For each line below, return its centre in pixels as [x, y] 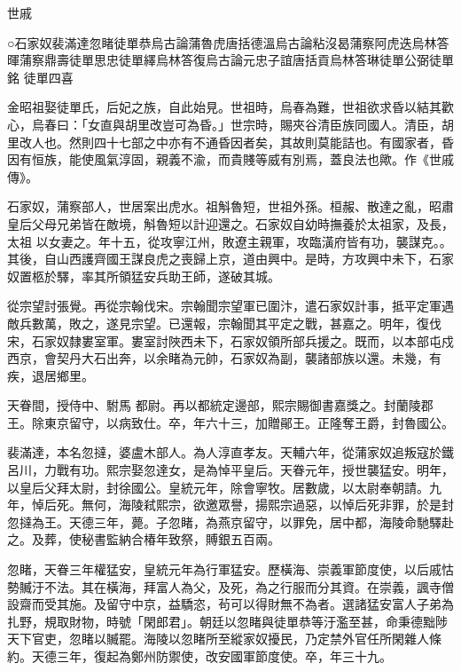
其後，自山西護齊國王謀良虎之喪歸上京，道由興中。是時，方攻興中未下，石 [224, 259]
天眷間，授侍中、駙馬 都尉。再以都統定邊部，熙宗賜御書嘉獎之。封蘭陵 [214, 405]
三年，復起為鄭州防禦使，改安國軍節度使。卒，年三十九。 [224, 656]
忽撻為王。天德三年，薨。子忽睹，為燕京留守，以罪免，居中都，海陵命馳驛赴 [230, 521]
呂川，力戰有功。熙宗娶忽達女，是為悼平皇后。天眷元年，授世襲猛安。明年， [230, 470]
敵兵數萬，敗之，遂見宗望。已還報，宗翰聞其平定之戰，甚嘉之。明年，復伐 [224, 323]
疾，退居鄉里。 [51, 375]
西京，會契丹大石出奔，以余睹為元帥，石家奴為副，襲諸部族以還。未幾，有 [224, 358]
